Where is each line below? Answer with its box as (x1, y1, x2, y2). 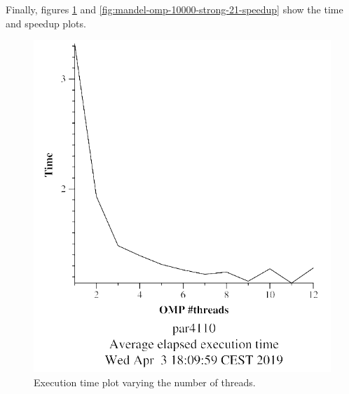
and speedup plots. (6, 15, 86, 30)
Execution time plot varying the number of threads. (34, 374, 256, 389)
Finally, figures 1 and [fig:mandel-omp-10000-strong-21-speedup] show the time (6, 2, 343, 16)
